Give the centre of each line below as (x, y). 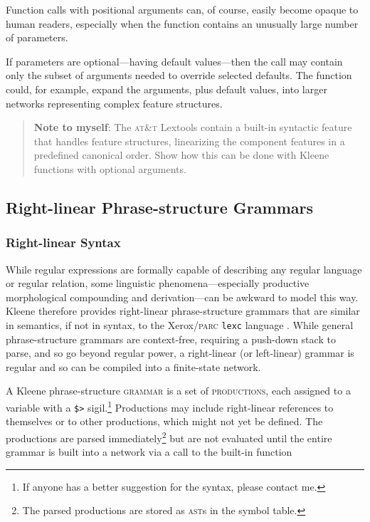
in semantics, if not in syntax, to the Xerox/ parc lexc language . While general (180, 324)
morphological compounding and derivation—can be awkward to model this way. (182, 297)
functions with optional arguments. (110, 168)
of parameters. (37, 37)
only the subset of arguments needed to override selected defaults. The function (179, 75)
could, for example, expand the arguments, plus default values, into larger (166, 89)
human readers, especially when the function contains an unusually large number (182, 23)
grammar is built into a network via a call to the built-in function (149, 452)
